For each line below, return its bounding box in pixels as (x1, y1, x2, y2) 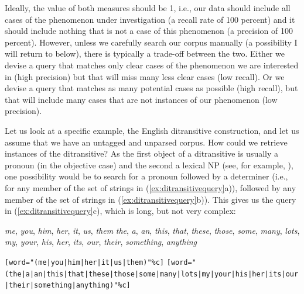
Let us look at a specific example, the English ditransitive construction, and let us (5, 124, 299, 136)
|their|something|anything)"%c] (5, 281, 131, 290)
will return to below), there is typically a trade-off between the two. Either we (5, 47, 285, 60)
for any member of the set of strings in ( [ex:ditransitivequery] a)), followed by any (5, 181, 296, 193)
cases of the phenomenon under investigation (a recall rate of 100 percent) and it (5, 13, 295, 25)
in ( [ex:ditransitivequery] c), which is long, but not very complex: (5, 205, 236, 217)
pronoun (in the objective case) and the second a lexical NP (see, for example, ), (5, 158, 293, 171)
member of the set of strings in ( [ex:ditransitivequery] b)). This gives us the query (5, 193, 296, 205)
